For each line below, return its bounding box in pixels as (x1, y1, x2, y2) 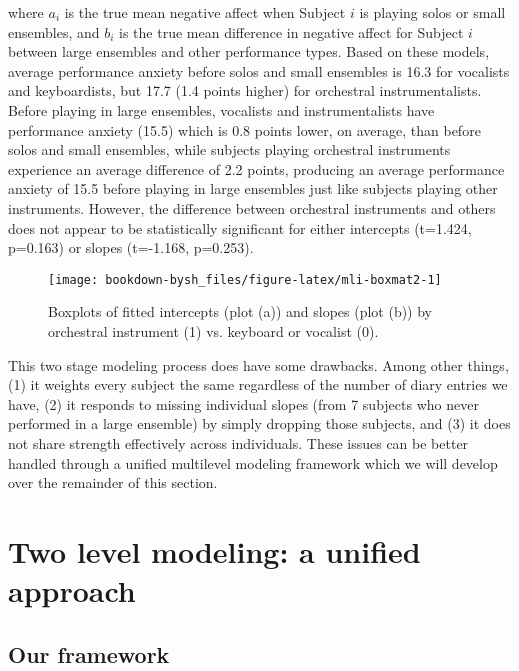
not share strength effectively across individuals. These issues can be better (8, 432, 469, 453)
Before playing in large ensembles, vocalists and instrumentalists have (8, 99, 435, 120)
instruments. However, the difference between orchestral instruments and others (8, 197, 496, 218)
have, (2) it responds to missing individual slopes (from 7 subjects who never (8, 393, 479, 414)
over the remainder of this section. (8, 472, 218, 493)
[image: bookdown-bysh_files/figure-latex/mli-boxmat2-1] (48, 272, 442, 287)
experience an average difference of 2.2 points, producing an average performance (8, 158, 505, 179)
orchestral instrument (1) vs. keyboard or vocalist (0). (48, 320, 379, 341)
